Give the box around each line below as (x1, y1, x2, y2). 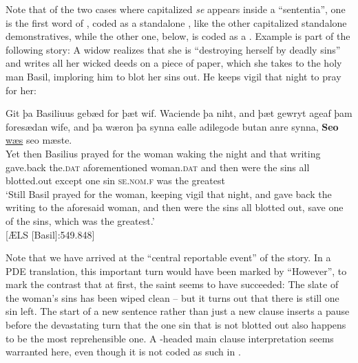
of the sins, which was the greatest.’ (6, 213, 155, 228)
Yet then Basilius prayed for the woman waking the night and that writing (6, 146, 321, 160)
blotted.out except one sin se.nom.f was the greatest (6, 173, 225, 188)
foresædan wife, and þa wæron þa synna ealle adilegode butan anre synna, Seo (6, 119, 339, 133)
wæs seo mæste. (6, 133, 72, 147)
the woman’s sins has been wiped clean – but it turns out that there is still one (6, 290, 339, 305)
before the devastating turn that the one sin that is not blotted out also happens (6, 318, 346, 332)
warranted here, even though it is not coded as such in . (6, 344, 241, 359)
